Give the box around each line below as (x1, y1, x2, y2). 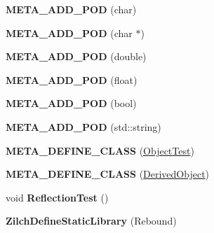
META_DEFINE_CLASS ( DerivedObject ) (6, 167, 210, 181)
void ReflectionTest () (6, 190, 109, 204)
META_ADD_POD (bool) (6, 96, 137, 111)
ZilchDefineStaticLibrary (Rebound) (6, 213, 177, 228)
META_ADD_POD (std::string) (6, 119, 161, 134)
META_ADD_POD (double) (6, 49, 147, 64)
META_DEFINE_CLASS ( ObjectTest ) (6, 143, 194, 157)
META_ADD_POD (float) (6, 72, 138, 87)
